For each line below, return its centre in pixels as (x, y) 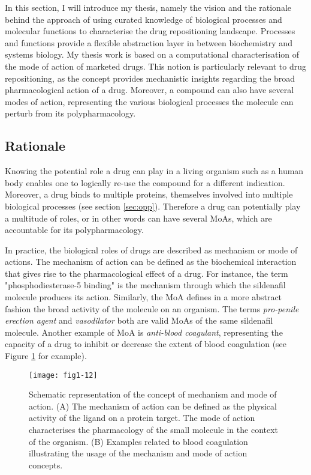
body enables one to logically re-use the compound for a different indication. (145, 182)
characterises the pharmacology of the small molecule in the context (154, 430)
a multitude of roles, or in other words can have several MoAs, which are (138, 218)
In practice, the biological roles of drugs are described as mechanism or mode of (151, 250)
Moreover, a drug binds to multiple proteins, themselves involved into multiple (149, 194)
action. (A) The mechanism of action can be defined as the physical (153, 406)
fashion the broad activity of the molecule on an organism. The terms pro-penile (152, 308)
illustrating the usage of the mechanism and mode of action (138, 453)
